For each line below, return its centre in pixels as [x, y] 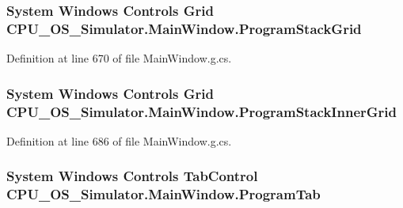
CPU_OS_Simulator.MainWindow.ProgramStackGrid [184, 28]
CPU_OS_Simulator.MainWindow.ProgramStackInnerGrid [201, 111]
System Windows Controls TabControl [132, 176]
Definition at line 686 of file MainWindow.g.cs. [119, 140]
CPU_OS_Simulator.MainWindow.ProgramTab [163, 194]
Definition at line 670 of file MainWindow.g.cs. [119, 58]
